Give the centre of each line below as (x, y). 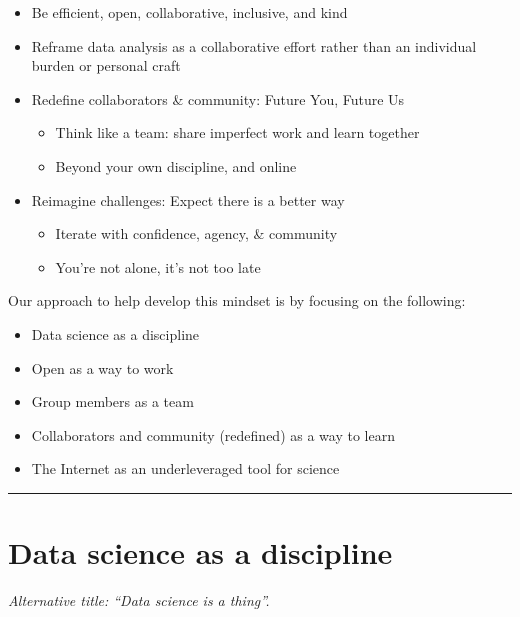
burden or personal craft (106, 65)
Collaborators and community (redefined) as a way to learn (213, 434)
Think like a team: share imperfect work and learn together (237, 132)
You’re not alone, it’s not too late (158, 266)
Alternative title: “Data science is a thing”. (139, 600)
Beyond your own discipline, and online (176, 165)
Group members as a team (112, 401)
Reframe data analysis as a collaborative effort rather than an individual (254, 45)
